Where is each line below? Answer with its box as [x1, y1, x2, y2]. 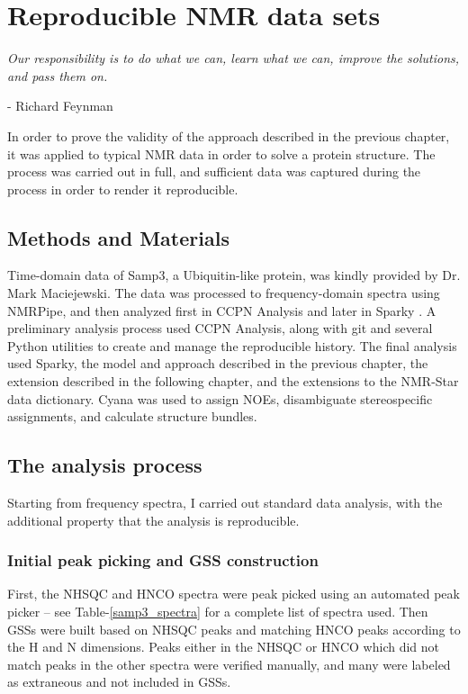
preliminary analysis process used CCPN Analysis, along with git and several [7, 319, 433, 338]
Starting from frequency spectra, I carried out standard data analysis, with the [7, 493, 443, 512]
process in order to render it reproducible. [7, 179, 238, 198]
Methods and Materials [7, 223, 229, 251]
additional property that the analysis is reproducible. [7, 510, 300, 529]
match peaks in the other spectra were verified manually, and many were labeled [7, 654, 451, 673]
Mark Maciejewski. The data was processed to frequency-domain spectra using [7, 284, 440, 302]
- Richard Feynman [7, 96, 113, 115]
